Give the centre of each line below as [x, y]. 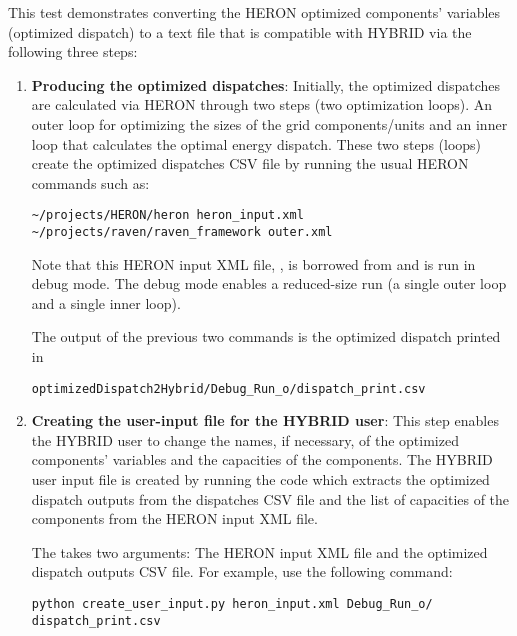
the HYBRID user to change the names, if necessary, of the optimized [245, 439]
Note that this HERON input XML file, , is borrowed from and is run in [253, 263]
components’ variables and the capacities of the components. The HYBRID [262, 459]
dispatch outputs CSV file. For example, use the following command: [242, 571]
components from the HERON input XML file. [174, 518]
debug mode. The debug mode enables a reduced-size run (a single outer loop [269, 283]
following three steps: [73, 51]
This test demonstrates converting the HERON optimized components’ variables [254, 12]
